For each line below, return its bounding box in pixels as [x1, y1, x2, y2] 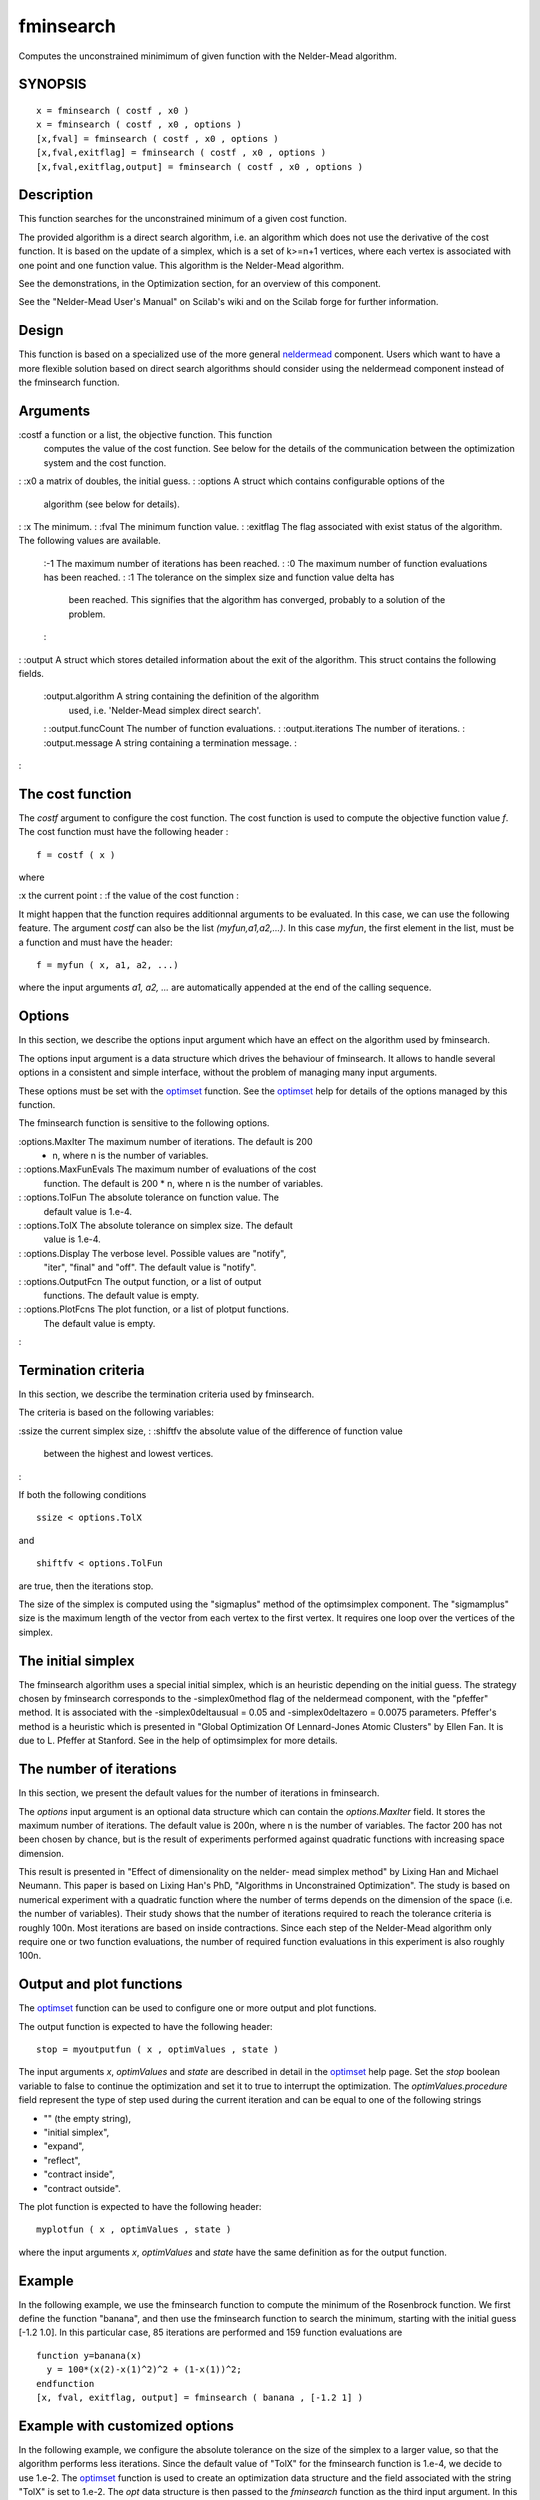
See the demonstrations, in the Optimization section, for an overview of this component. [18, 277, 382, 289]
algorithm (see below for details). [43, 498, 180, 510]
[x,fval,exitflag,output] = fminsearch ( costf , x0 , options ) [36, 161, 364, 172]
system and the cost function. [43, 456, 167, 469]
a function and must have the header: [18, 936, 174, 948]
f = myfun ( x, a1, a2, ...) [36, 960, 179, 971]
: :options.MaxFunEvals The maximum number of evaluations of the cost [18, 1163, 317, 1175]
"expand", [43, 2140, 85, 2152]
